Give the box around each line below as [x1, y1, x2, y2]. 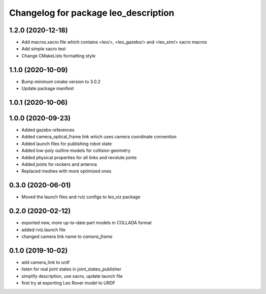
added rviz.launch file [21, 227, 66, 233]
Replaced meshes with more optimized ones [21, 168, 112, 174]
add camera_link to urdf [21, 259, 70, 265]
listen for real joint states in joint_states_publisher [21, 266, 122, 272]
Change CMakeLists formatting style [21, 53, 96, 59]
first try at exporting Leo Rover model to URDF [21, 280, 116, 286]
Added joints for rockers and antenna [21, 161, 97, 167]
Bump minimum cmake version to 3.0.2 [21, 79, 101, 85]
